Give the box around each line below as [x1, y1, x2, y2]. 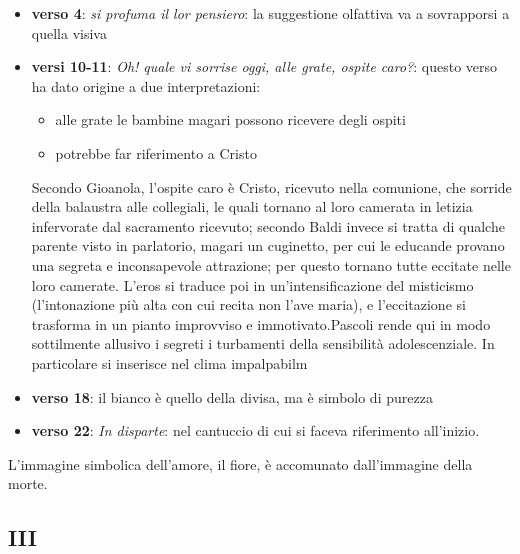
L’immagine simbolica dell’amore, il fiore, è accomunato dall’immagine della [8, 453, 473, 474]
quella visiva [31, 22, 107, 43]
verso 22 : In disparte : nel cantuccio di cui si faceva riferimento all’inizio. [31, 420, 480, 441]
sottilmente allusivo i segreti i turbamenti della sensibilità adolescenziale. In [31, 333, 495, 354]
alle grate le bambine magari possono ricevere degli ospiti [55, 109, 406, 130]
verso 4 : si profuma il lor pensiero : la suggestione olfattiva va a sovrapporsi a [31, 3, 510, 23]
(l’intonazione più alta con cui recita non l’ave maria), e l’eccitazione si [31, 294, 466, 315]
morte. [8, 473, 48, 494]
